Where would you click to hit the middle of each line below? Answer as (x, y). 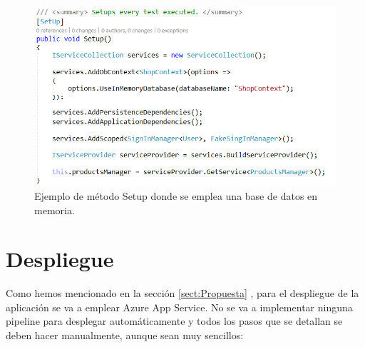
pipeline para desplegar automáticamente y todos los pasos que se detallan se (174, 321)
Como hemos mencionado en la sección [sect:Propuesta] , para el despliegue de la (182, 293)
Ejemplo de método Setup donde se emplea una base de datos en (176, 195)
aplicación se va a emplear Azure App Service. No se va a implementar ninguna (179, 307)
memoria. (55, 210)
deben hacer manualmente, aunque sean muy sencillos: (125, 335)
